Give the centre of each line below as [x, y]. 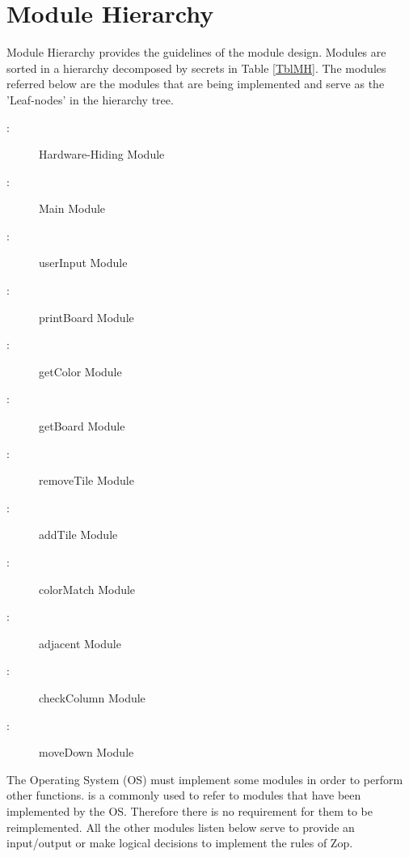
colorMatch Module [87, 589]
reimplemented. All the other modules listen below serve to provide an [181, 827]
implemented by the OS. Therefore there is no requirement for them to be [190, 810]
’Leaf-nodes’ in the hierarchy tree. [90, 99]
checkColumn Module [92, 697]
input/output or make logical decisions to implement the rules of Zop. [180, 843]
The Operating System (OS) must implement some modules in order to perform [205, 779]
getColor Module [80, 371]
